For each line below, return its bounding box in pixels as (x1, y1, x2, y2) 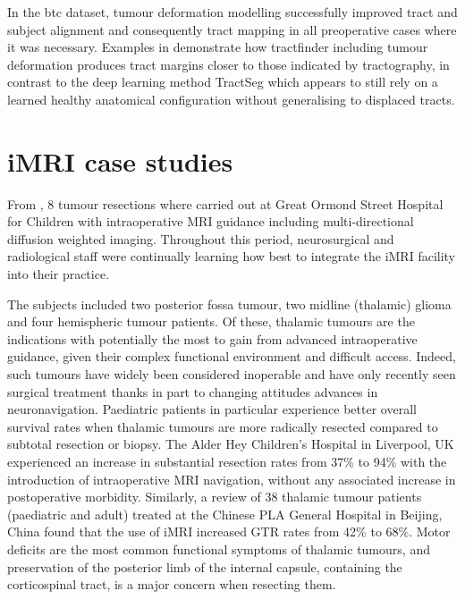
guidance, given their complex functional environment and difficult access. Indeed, (7, 347, 456, 366)
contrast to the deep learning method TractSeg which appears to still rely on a (7, 72, 438, 91)
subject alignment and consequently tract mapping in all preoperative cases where (7, 20, 457, 38)
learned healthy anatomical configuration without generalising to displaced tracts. (7, 89, 455, 108)
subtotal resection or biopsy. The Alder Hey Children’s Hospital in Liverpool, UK (7, 434, 454, 453)
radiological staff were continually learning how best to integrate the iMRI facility (7, 247, 456, 266)
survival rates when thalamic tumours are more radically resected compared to (7, 417, 438, 435)
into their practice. (7, 265, 110, 283)
